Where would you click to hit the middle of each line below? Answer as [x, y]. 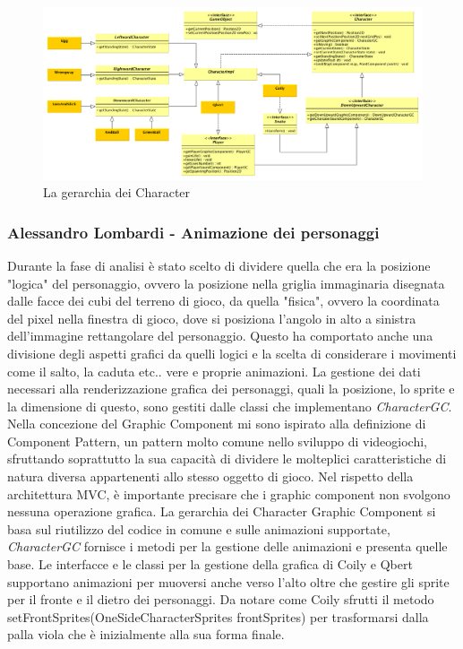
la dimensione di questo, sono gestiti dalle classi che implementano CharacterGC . [230, 406]
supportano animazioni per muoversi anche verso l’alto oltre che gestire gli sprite [228, 581]
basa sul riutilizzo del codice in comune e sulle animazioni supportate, [199, 528]
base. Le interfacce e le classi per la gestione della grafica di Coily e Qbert [210, 564]
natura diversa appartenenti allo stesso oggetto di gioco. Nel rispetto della [210, 476]
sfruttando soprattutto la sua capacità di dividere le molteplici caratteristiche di [227, 459]
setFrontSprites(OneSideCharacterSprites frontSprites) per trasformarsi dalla [218, 616]
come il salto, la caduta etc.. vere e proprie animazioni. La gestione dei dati [214, 371]
